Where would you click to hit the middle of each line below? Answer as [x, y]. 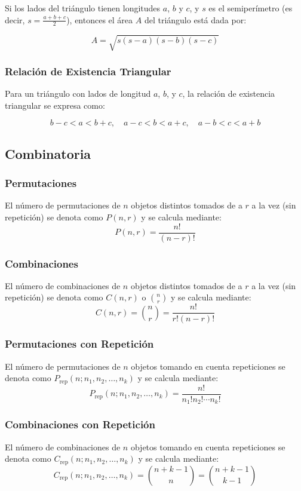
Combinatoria [48, 153]
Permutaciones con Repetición [79, 344]
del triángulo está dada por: [195, 19]
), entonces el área [100, 19]
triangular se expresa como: [55, 105]
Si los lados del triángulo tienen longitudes [83, 8]
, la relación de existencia [229, 93]
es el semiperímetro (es [251, 8]
